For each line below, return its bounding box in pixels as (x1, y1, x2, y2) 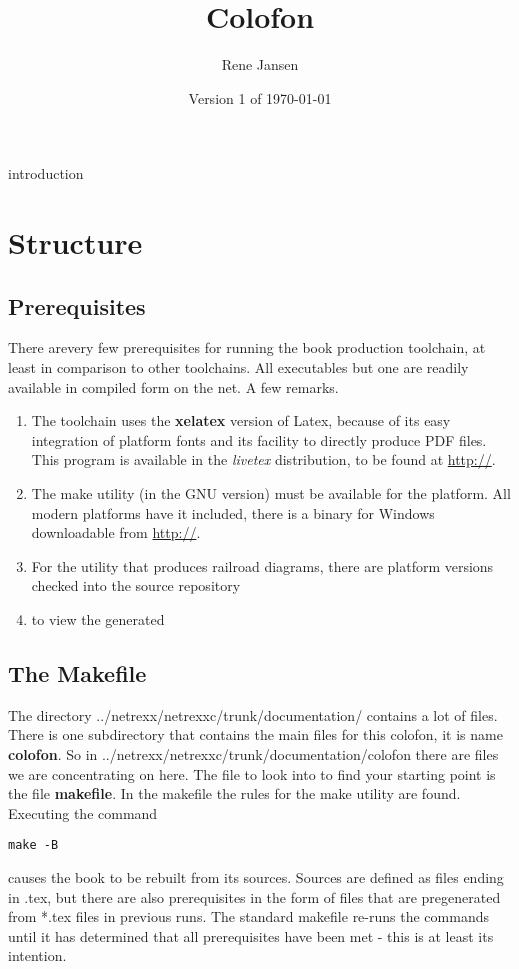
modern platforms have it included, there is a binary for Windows (31, 502, 435, 523)
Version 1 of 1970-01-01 (188, 87, 332, 108)
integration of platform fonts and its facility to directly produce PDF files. (31, 429, 487, 450)
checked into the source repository (31, 575, 241, 596)
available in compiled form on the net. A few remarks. (8, 376, 339, 397)
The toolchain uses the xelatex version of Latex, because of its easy (31, 410, 451, 431)
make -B (8, 838, 59, 853)
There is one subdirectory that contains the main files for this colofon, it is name (8, 724, 503, 745)
